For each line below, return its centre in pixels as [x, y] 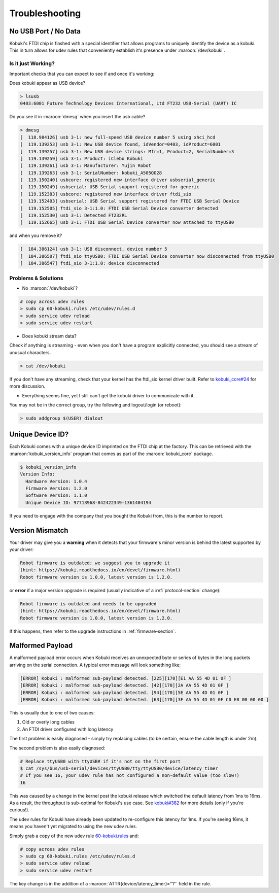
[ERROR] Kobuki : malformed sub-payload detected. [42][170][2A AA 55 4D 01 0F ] [125, 685]
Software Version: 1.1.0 [56, 495]
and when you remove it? [36, 235]
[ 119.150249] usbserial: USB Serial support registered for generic [110, 187]
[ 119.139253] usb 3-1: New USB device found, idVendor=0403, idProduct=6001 [120, 144]
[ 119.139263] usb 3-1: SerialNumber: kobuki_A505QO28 [91, 173]
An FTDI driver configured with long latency [68, 729]
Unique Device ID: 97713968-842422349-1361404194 [89, 503]
